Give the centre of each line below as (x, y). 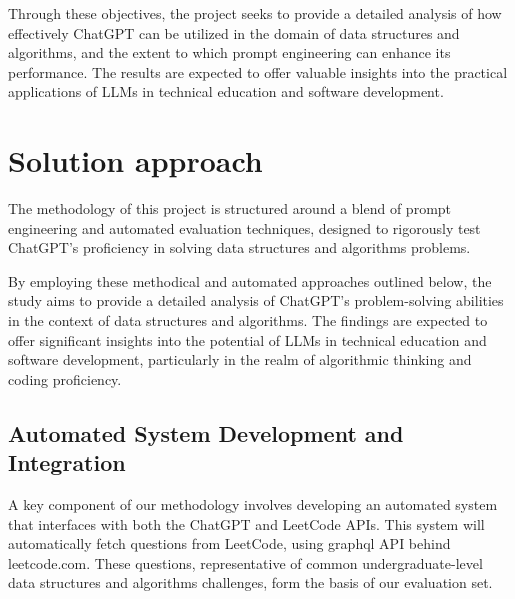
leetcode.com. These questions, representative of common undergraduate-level (245, 562)
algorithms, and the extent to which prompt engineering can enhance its (229, 52)
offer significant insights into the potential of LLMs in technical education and (247, 339)
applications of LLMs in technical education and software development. (226, 91)
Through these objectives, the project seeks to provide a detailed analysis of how (255, 13)
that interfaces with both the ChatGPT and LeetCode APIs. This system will (246, 523)
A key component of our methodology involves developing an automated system (253, 504)
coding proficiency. (65, 378)
